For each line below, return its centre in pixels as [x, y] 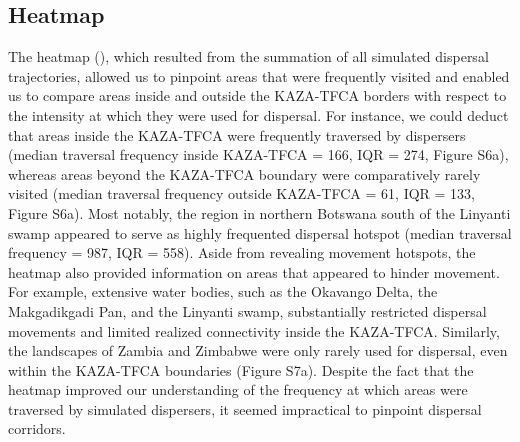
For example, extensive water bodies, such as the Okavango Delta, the [223, 291]
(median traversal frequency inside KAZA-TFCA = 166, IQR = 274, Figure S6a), [258, 154]
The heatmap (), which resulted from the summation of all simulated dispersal [248, 56]
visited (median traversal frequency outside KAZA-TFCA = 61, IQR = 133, [241, 193]
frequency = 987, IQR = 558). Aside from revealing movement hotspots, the [242, 252]
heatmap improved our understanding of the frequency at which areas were [238, 389]
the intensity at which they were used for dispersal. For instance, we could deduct [258, 114]
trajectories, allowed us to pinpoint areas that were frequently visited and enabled [259, 75]
